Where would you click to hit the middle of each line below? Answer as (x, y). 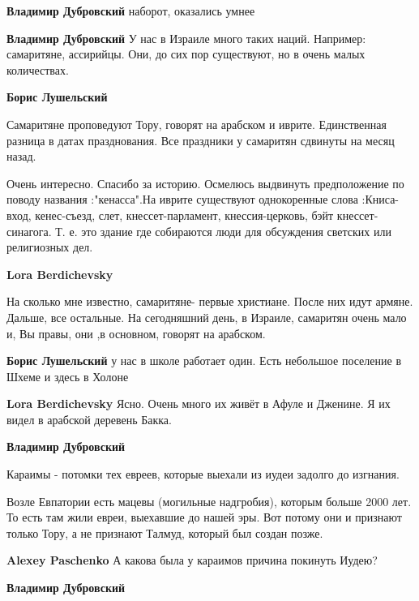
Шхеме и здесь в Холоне (68, 376)
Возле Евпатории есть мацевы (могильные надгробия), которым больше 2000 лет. (209, 501)
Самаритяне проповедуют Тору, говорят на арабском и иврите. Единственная (197, 124)
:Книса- (381, 199)
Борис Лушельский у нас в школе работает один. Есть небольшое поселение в (204, 361)
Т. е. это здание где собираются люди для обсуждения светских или (223, 231)
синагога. (29, 231)
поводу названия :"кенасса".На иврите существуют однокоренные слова (182, 199)
